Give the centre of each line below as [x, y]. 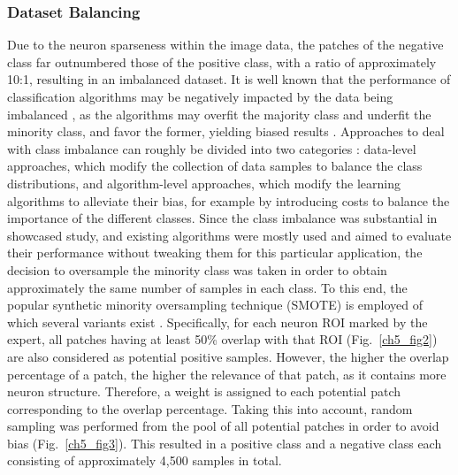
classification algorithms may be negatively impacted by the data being [200, 96]
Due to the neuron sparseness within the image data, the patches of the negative [225, 45]
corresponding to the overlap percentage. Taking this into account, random [210, 408]
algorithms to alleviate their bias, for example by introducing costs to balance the [229, 200]
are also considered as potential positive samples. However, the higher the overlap [228, 356]
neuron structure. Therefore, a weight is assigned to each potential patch [204, 391]
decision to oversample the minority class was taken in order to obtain [197, 269]
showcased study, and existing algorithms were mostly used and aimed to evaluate [229, 235]
